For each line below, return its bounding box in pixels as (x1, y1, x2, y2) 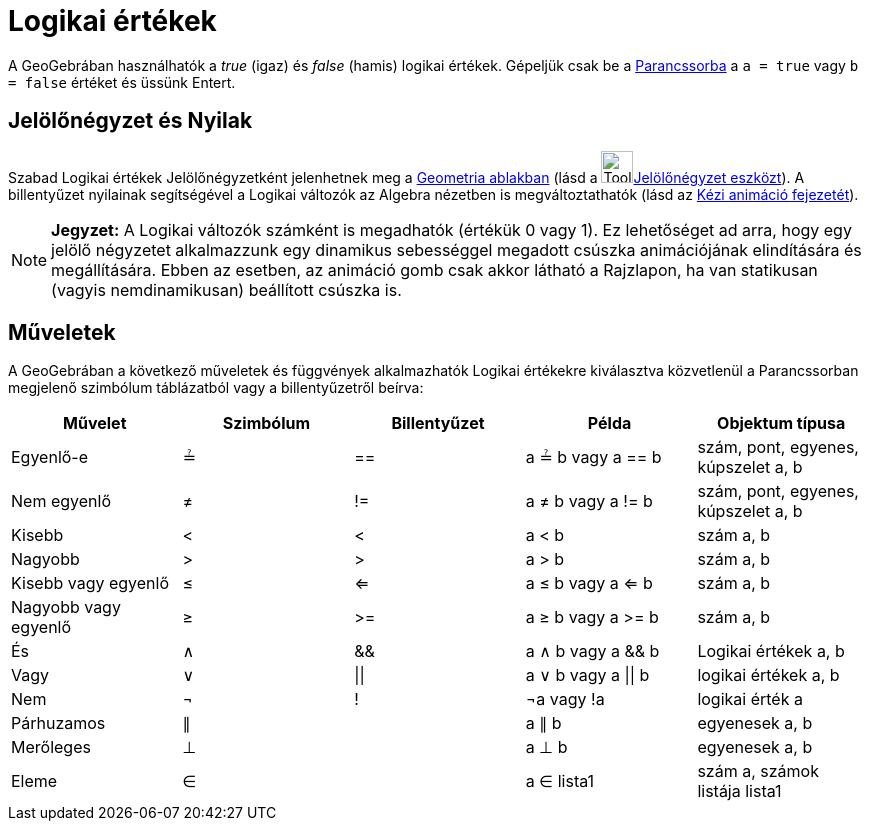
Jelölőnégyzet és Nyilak (8, 108, 253, 134)
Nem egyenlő (11, 491, 111, 512)
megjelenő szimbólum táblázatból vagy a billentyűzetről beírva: (8, 379, 424, 397)
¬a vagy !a (525, 689, 605, 710)
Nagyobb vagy (11, 597, 121, 618)
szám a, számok (697, 761, 819, 782)
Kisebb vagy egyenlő (11, 573, 170, 594)
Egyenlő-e (11, 447, 89, 468)
